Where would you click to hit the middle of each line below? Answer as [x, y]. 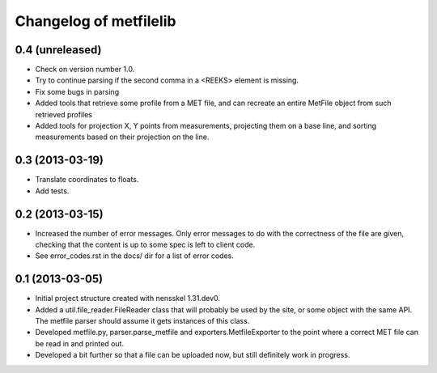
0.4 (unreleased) [58, 50]
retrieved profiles [64, 114]
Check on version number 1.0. [85, 70]
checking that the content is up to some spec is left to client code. [145, 244]
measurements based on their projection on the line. [122, 137]
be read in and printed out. [80, 343]
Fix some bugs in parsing [77, 91]
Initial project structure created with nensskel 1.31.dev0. [128, 299]
